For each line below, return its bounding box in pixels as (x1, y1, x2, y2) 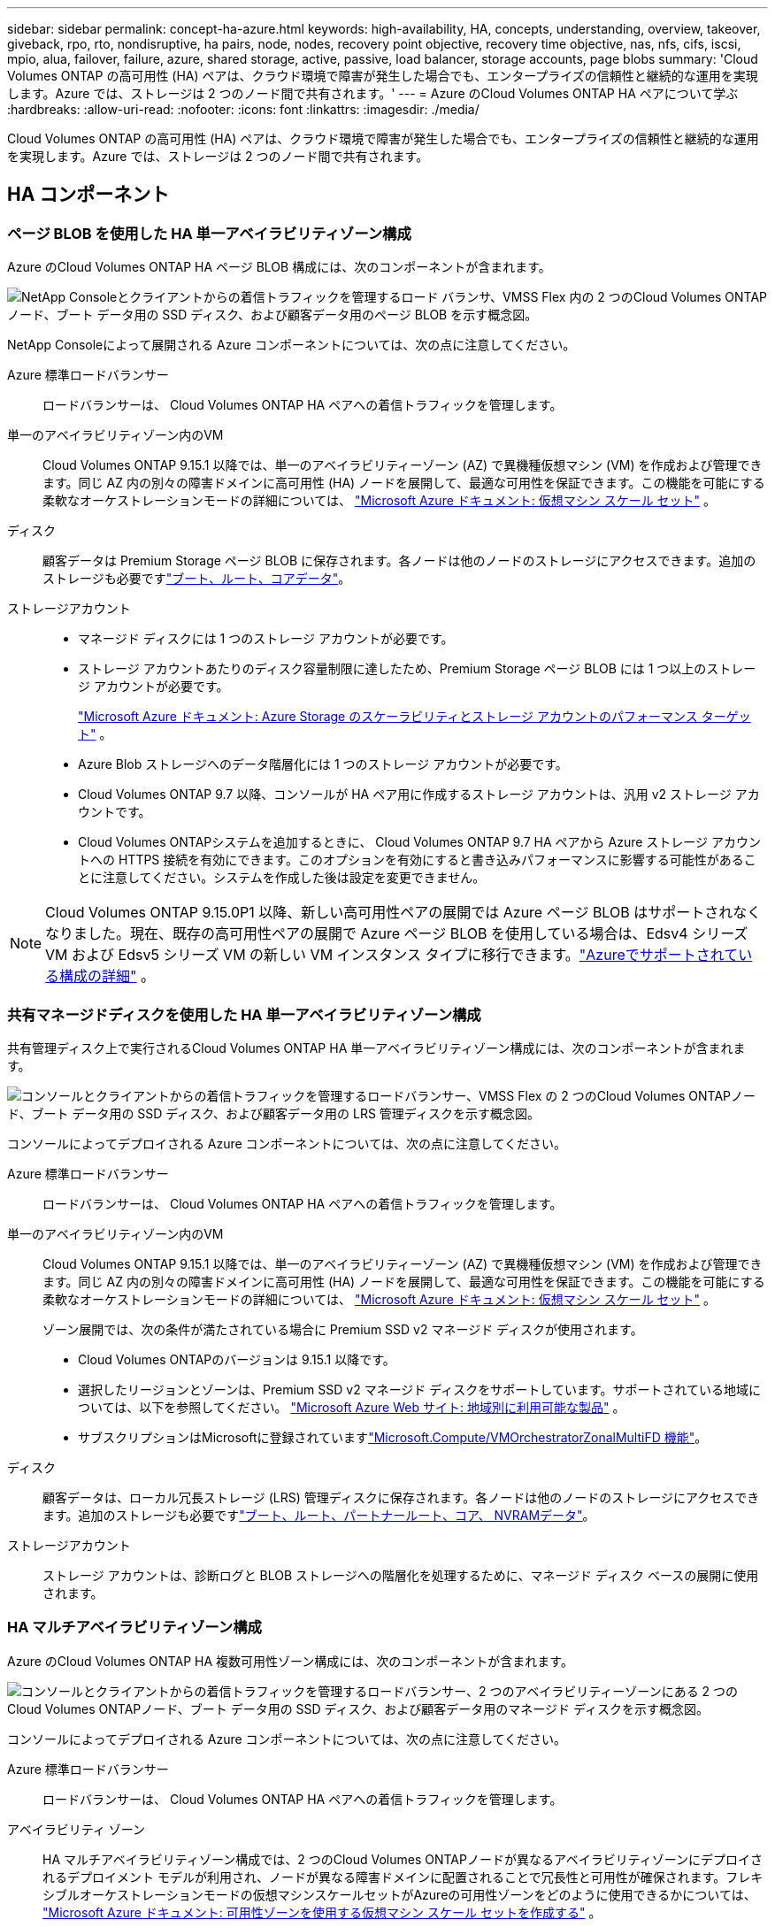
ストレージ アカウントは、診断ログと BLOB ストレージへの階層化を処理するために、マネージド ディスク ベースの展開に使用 (42, 1567, 759, 1583)
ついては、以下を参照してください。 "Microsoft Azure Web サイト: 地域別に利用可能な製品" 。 (78, 1399, 625, 1415)
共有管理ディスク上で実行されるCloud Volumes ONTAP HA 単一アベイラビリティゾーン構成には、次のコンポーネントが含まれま (7, 1040, 746, 1056)
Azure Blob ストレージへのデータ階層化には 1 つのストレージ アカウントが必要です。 (78, 756, 568, 772)
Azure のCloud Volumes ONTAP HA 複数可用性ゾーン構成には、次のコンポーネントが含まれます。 (7, 1653, 573, 1669)
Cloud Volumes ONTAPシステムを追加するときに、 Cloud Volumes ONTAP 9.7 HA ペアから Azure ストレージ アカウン (78, 834, 761, 850)
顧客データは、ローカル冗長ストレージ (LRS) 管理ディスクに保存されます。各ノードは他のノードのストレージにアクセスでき (42, 1489, 760, 1505)
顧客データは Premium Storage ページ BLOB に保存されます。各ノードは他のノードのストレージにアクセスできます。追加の (42, 553, 756, 569)
